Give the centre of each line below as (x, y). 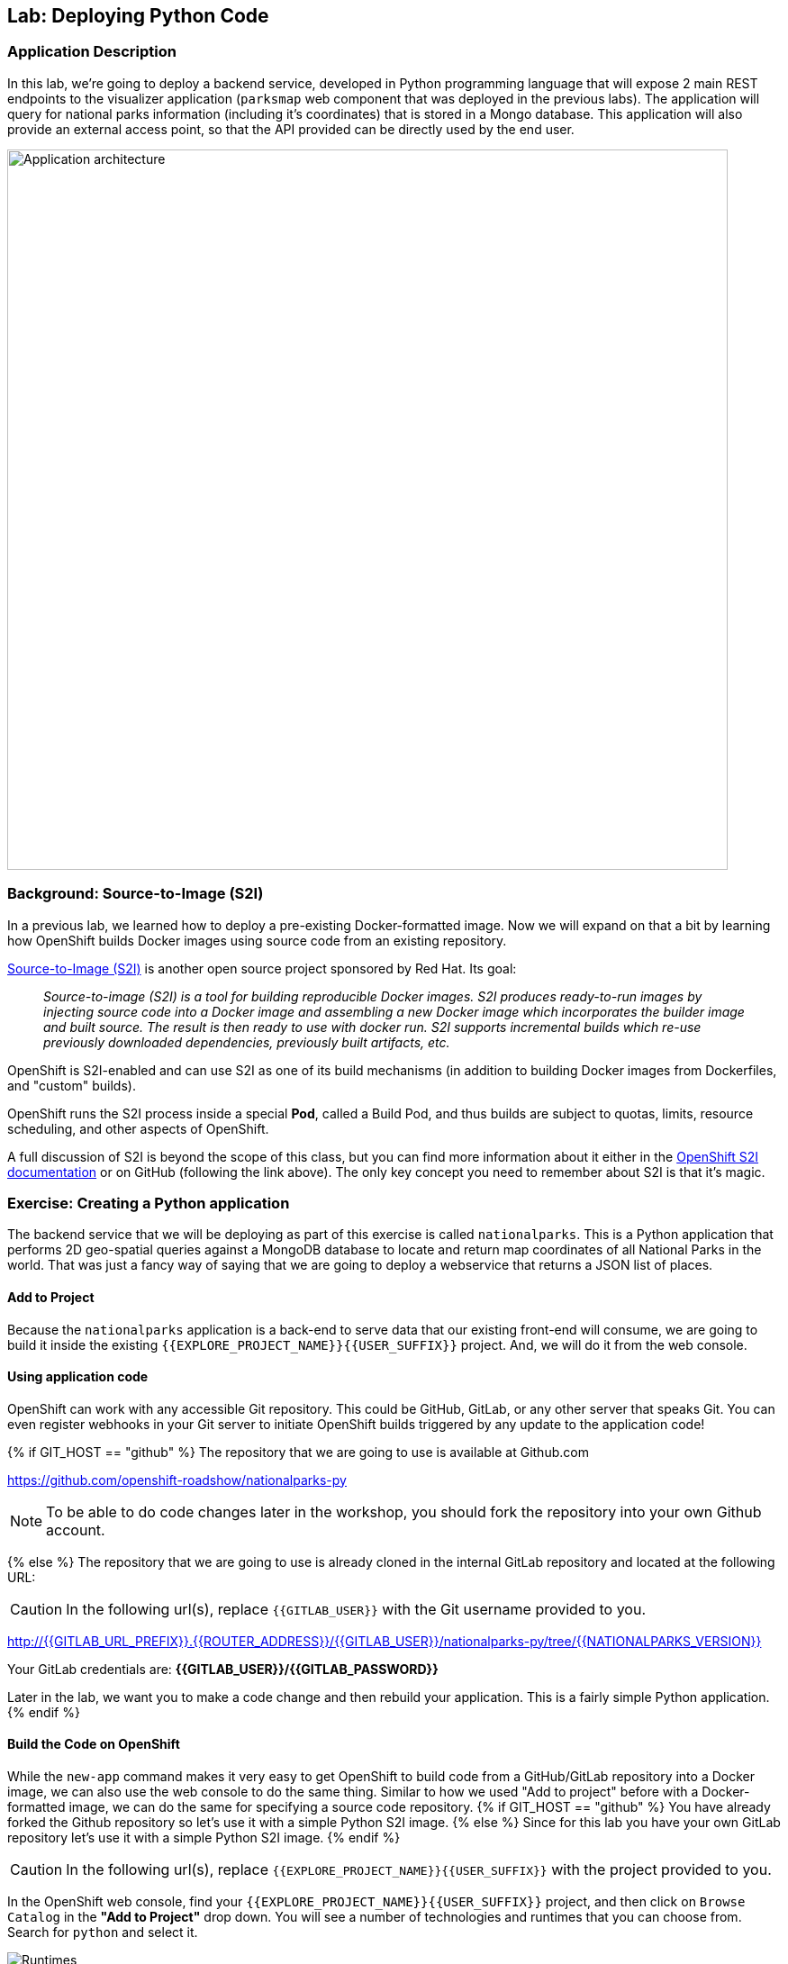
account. (76, 1530)
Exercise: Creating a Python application (149, 1203)
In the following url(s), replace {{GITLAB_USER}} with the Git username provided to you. (356, 1609)
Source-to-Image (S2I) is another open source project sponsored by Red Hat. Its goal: (262, 968)
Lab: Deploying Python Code (138, 16)
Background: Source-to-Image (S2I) (136, 894)
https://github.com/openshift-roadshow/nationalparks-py (177, 1480)
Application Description (92, 52)
